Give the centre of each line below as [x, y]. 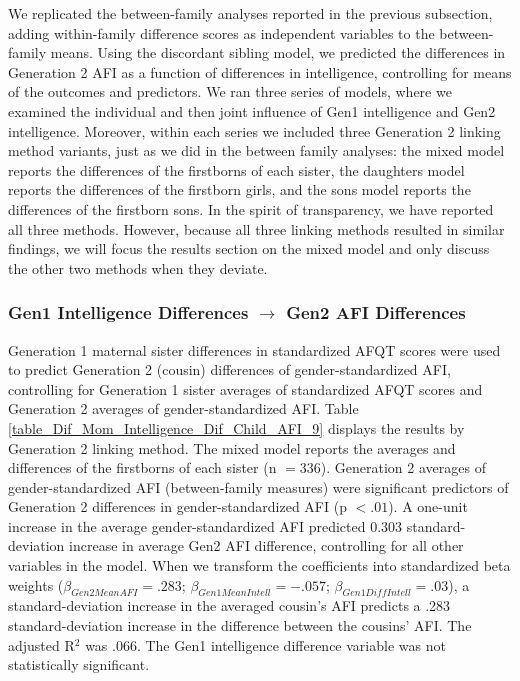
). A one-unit [428, 506]
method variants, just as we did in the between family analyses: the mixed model [256, 150]
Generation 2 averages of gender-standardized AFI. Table [183, 408]
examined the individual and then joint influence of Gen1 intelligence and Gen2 [252, 110]
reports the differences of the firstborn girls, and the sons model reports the [239, 189]
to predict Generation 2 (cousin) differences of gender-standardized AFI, [229, 369]
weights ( [36, 584]
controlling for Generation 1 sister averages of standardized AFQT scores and [245, 388]
